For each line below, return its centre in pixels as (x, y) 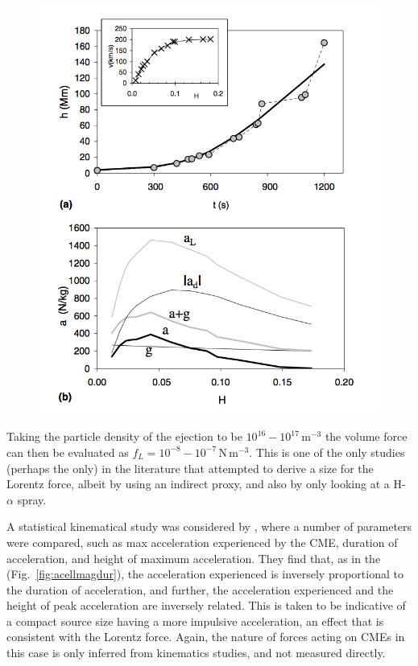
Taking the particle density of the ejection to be (124, 436)
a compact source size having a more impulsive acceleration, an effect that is (195, 621)
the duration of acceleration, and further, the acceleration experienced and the (200, 589)
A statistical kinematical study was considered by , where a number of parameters (209, 526)
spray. (32, 499)
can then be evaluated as (68, 452)
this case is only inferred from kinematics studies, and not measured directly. (196, 653)
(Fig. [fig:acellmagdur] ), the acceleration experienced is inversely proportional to (205, 574)
